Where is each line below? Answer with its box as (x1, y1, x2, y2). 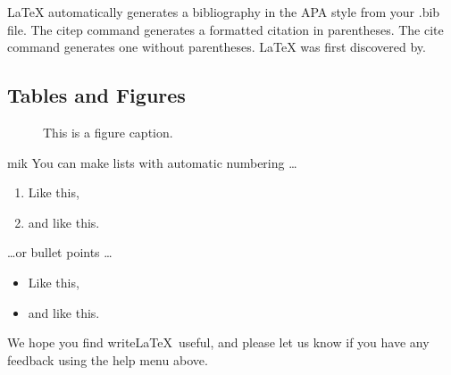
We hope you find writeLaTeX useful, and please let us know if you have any (7, 333, 430, 352)
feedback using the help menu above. (7, 350, 208, 369)
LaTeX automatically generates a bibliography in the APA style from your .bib (7, 3, 440, 21)
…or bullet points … (7, 243, 113, 262)
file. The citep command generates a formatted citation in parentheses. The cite (7, 20, 444, 38)
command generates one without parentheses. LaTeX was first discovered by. (7, 37, 426, 56)
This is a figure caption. (43, 122, 173, 141)
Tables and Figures (7, 81, 186, 109)
